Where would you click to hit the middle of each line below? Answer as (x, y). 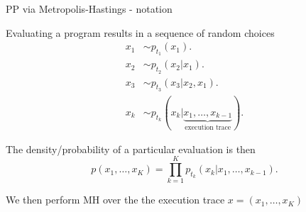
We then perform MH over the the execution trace (115, 200)
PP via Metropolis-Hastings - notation (89, 9)
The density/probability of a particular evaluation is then (131, 149)
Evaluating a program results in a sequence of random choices (140, 32)
